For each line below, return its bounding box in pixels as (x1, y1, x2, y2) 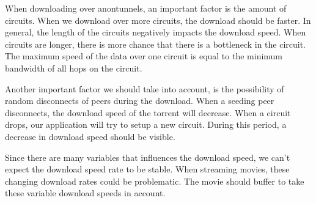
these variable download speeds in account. (5, 186, 166, 199)
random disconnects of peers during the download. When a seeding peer (5, 94, 274, 107)
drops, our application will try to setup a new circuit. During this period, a (5, 118, 287, 131)
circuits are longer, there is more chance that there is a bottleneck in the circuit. (5, 37, 306, 50)
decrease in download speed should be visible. (5, 130, 175, 142)
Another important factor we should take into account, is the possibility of (5, 82, 284, 95)
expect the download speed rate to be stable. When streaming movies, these (5, 163, 290, 175)
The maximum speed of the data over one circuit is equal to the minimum (5, 50, 283, 62)
